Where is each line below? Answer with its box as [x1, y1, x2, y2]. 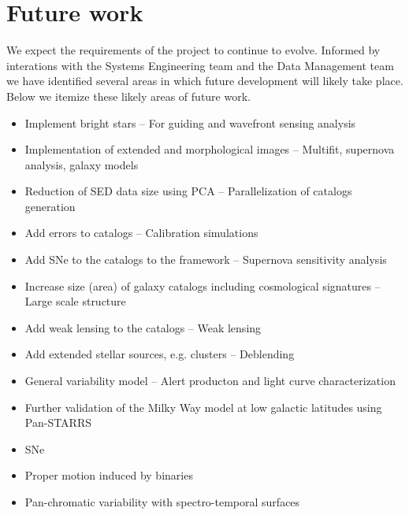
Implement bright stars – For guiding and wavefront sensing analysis [24, 114, 356, 131]
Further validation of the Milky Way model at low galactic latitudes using [24, 398, 382, 415]
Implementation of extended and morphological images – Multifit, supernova [24, 141, 395, 157]
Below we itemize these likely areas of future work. [6, 87, 251, 104]
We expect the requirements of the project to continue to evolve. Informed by [6, 42, 381, 58]
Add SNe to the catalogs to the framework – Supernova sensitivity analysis [24, 251, 387, 268]
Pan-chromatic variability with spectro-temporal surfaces [24, 494, 300, 509]
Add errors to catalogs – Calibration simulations [24, 224, 258, 241]
